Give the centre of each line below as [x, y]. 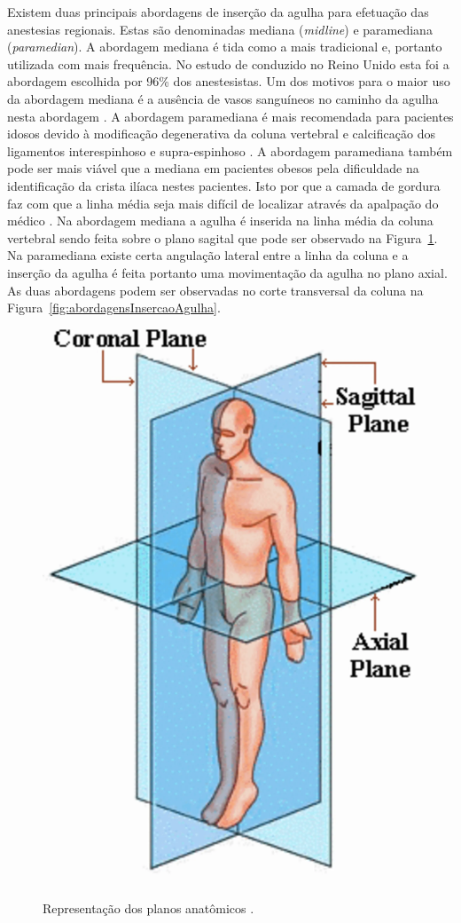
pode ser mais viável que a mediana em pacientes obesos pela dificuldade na [213, 168]
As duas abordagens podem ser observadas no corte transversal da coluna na [215, 290]
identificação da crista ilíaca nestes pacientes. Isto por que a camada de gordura [224, 185]
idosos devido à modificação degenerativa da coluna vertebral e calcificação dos [221, 134]
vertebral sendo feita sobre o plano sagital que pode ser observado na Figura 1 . [223, 237]
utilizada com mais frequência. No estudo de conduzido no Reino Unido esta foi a [228, 63]
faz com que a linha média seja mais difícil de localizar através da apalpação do [223, 203]
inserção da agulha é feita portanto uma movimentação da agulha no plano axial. [227, 272]
